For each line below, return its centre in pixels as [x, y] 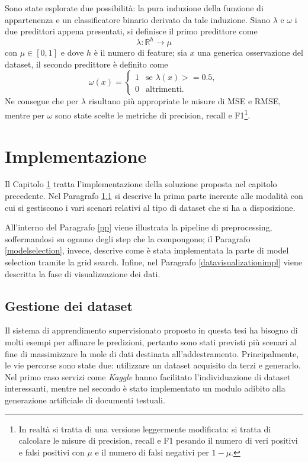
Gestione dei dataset [69, 305]
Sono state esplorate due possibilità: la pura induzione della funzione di [134, 8]
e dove [72, 52]
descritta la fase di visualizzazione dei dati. [83, 273]
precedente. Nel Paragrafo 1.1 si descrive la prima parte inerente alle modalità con [154, 196]
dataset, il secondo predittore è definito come [86, 64]
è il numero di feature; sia [140, 52]
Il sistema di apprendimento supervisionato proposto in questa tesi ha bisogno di [151, 330]
